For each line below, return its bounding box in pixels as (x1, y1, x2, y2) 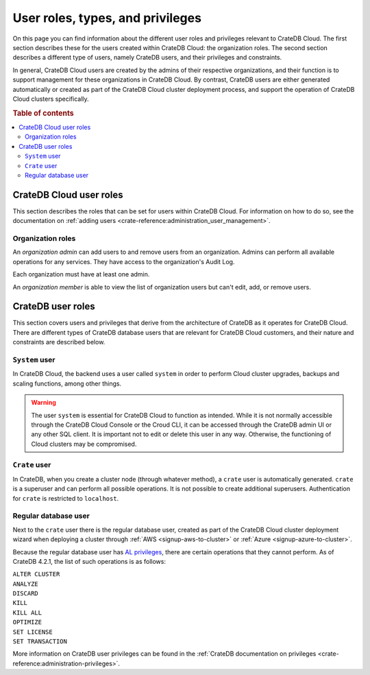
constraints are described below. (12, 338, 106, 346)
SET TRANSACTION (12, 638, 68, 646)
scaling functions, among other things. (12, 379, 122, 388)
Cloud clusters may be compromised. (31, 440, 137, 448)
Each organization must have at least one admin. (12, 270, 150, 279)
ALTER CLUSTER (12, 570, 60, 578)
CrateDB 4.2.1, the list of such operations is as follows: (12, 557, 166, 565)
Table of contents (12, 108, 75, 118)
